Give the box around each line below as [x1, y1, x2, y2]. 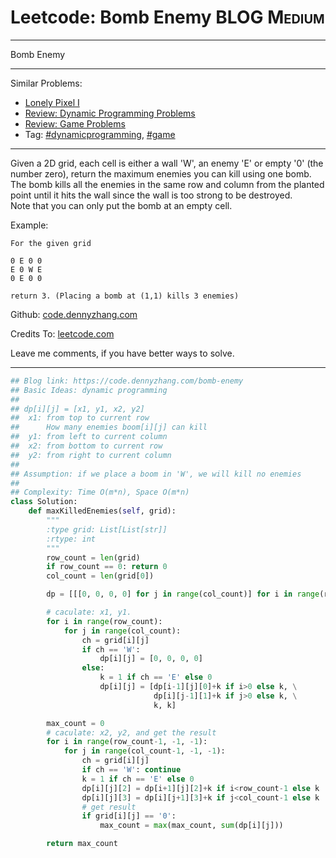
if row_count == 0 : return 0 [46, 562, 168, 572]
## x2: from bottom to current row [10, 441, 163, 451]
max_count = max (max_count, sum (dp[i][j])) [99, 821, 284, 831]
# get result [81, 802, 137, 812]
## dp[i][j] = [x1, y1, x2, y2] [10, 404, 145, 414]
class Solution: [10, 497, 78, 507]
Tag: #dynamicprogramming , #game [24, 128, 176, 140]
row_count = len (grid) [46, 552, 141, 563]
